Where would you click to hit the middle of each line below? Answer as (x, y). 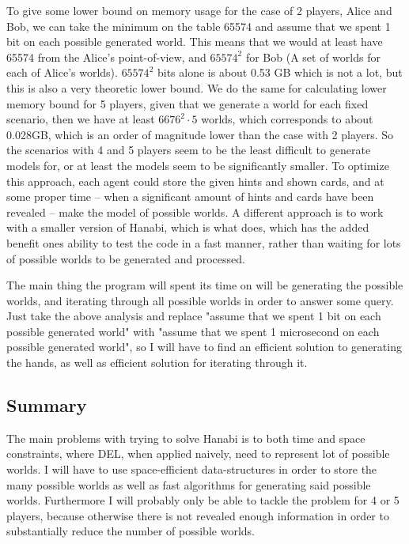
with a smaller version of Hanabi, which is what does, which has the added (188, 227)
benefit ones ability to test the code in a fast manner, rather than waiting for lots (204, 242)
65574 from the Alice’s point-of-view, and (106, 57)
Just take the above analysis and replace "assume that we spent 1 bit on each (194, 316)
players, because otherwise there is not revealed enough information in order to (198, 515)
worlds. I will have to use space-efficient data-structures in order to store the (192, 469)
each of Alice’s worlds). (62, 72)
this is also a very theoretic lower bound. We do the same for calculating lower (197, 87)
